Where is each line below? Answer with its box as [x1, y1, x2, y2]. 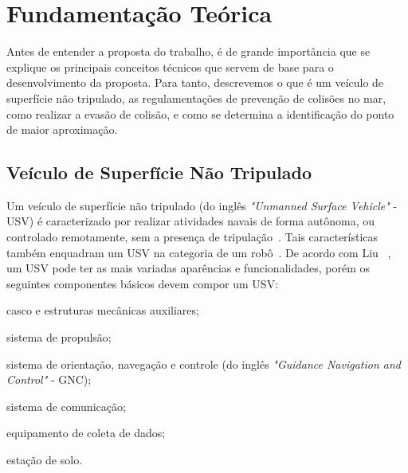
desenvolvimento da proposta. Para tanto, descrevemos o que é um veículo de [6, 74, 384, 91]
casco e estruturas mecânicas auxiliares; [6, 302, 199, 319]
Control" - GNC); [6, 371, 92, 388]
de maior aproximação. [6, 121, 118, 138]
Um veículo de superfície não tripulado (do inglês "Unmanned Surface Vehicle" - [6, 197, 398, 213]
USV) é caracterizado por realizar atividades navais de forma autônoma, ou [6, 213, 375, 229]
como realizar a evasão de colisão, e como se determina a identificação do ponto [6, 105, 394, 122]
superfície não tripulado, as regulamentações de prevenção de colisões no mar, [6, 89, 386, 106]
